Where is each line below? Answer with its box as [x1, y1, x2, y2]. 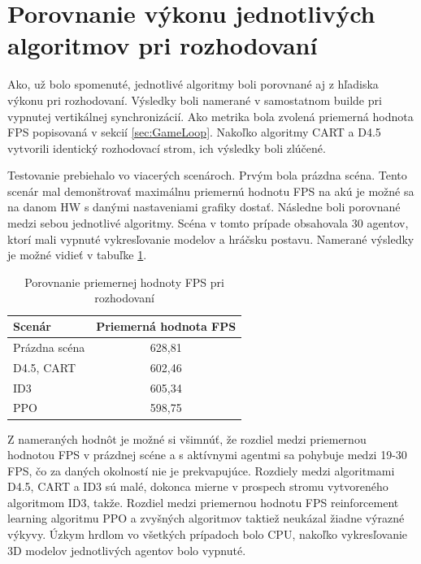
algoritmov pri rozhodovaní [7, 28, 318, 62]
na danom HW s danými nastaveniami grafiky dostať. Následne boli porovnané [7, 198, 401, 215]
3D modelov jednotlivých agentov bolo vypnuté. [7, 541, 246, 558]
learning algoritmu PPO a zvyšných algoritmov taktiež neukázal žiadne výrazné [7, 510, 405, 527]
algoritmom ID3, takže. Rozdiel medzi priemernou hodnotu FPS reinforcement [7, 493, 399, 510]
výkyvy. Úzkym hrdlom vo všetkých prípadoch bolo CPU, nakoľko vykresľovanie [7, 526, 408, 543]
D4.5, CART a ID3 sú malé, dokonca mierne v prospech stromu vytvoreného [7, 478, 388, 495]
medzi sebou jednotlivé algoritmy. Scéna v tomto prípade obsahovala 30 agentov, [7, 215, 409, 232]
